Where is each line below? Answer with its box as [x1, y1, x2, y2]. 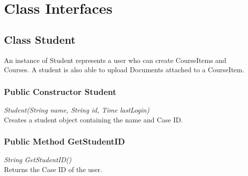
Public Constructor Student [4, 85, 116, 97]
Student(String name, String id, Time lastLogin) [4, 104, 150, 115]
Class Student [4, 31, 76, 47]
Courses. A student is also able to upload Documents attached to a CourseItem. [4, 64, 245, 75]
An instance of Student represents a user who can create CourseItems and [4, 55, 226, 65]
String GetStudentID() [4, 154, 72, 165]
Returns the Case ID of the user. [4, 164, 103, 174]
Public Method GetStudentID [4, 135, 125, 147]
